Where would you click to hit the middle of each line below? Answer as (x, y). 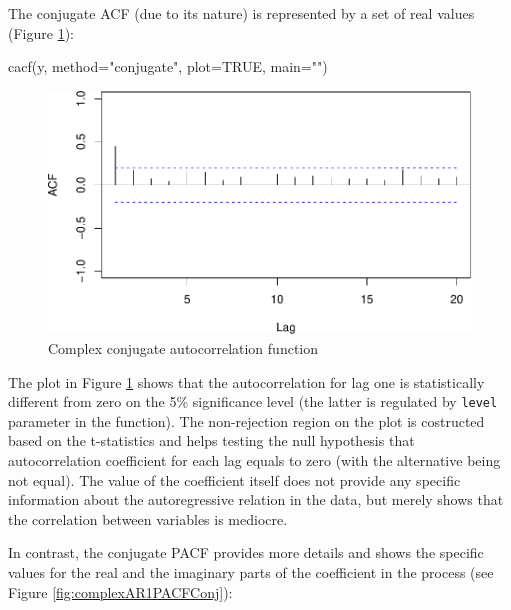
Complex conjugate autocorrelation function (183, 347)
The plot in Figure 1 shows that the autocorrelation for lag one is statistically (246, 381)
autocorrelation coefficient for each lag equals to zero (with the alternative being (254, 459)
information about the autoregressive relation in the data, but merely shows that (256, 499)
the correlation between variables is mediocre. (148, 518)
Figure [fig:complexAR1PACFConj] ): (120, 591)
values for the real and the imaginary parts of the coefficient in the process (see (251, 571)
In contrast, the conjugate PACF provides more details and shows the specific (246, 552)
